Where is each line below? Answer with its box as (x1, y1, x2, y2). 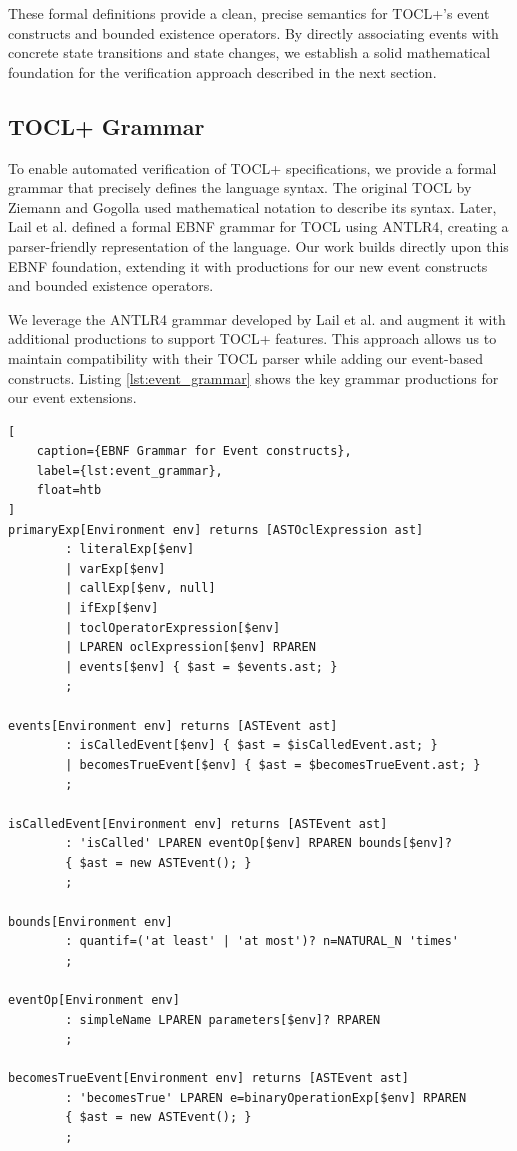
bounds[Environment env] (8, 914, 173, 929)
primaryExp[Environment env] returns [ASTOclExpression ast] (8, 522, 424, 537)
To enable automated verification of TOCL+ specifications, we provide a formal (8, 157, 497, 178)
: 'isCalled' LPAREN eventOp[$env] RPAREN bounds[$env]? (65, 836, 452, 851)
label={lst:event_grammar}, (36, 463, 223, 478)
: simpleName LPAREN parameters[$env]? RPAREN (65, 1012, 381, 1027)
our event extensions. (8, 387, 137, 408)
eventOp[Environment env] (8, 992, 180, 1007)
